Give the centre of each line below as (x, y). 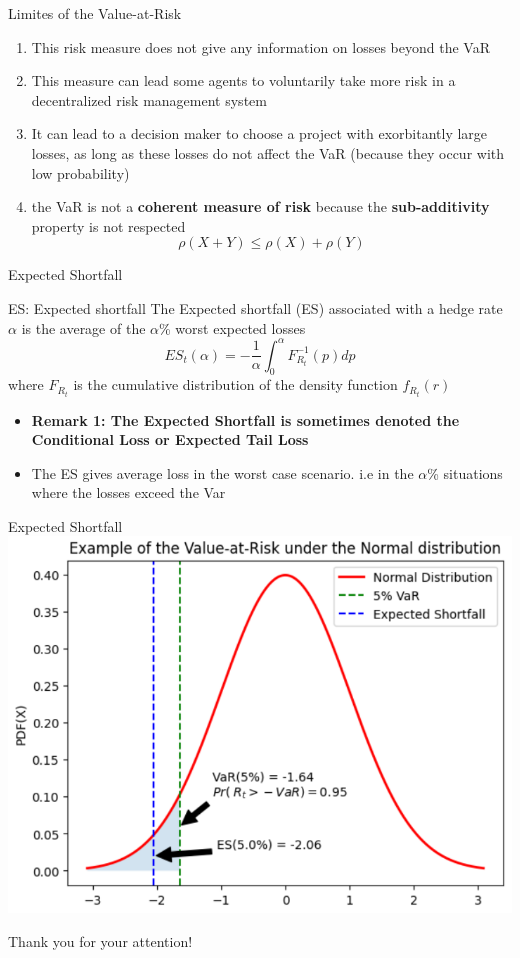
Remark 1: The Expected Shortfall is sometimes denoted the (245, 419)
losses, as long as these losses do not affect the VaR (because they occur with (268, 152)
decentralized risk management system (149, 99)
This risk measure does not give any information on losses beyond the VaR (260, 46)
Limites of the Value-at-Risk (95, 13)
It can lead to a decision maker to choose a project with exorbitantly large (259, 133)
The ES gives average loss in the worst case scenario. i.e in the (222, 472)
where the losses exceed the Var (128, 492)
